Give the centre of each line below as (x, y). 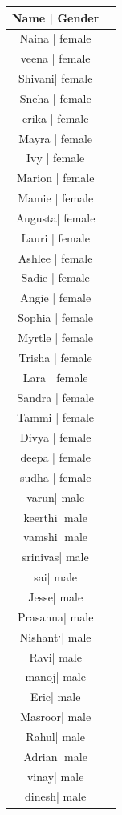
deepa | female (55, 457)
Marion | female (55, 178)
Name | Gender (56, 17)
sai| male (56, 577)
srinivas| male (55, 557)
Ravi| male (55, 656)
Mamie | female (56, 198)
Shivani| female (55, 78)
